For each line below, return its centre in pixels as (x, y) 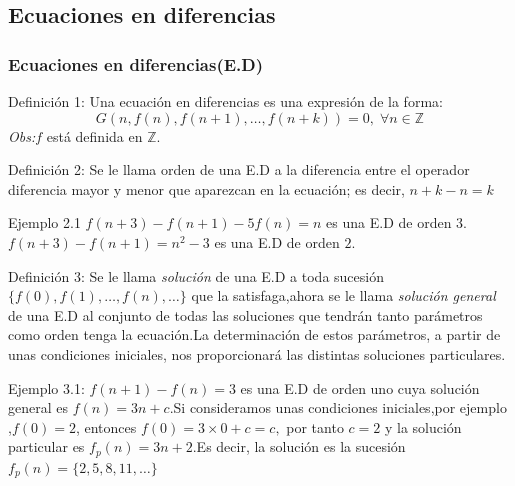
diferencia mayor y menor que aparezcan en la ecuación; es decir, (206, 188)
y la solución (423, 426)
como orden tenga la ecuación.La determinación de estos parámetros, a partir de (254, 334)
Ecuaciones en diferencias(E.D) (136, 63)
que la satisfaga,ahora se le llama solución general (343, 295)
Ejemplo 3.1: (46, 387)
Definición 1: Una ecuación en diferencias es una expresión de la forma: (225, 101)
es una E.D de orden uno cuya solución (360, 387)
